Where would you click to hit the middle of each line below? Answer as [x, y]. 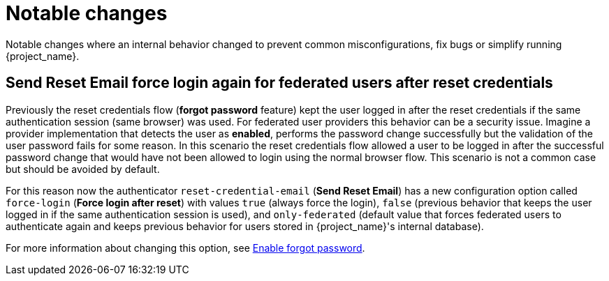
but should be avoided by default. [83, 169]
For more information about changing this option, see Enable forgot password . [185, 248]
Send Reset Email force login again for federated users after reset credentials [279, 83]
